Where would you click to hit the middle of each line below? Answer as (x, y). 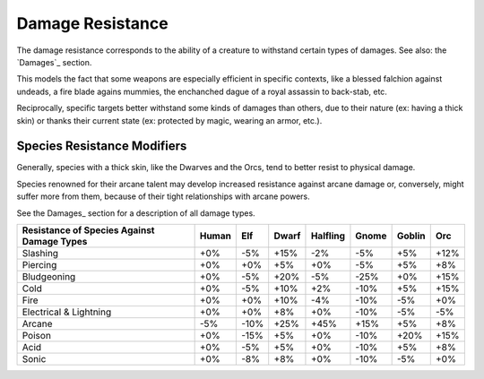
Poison (36, 335)
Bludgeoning (49, 276)
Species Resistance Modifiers (102, 146)
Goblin (411, 236)
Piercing (39, 264)
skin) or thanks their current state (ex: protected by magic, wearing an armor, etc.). (169, 120)
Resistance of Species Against (88, 230)
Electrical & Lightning (67, 312)
